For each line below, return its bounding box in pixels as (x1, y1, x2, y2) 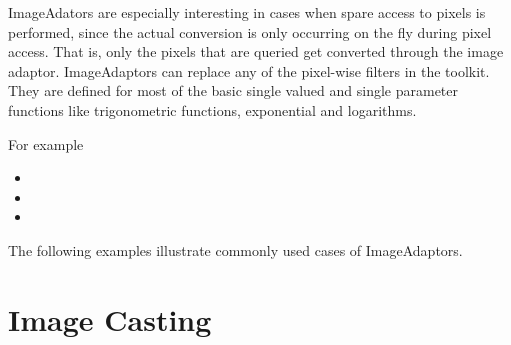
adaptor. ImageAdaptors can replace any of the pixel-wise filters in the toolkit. (8, 60, 490, 81)
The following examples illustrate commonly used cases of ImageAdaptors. (8, 239, 463, 260)
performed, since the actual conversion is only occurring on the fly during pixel (8, 21, 492, 42)
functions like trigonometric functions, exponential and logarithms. (8, 99, 417, 120)
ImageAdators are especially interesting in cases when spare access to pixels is (8, 2, 486, 22)
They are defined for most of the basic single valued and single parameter (8, 80, 459, 101)
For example (8, 133, 84, 154)
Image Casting (8, 298, 212, 339)
